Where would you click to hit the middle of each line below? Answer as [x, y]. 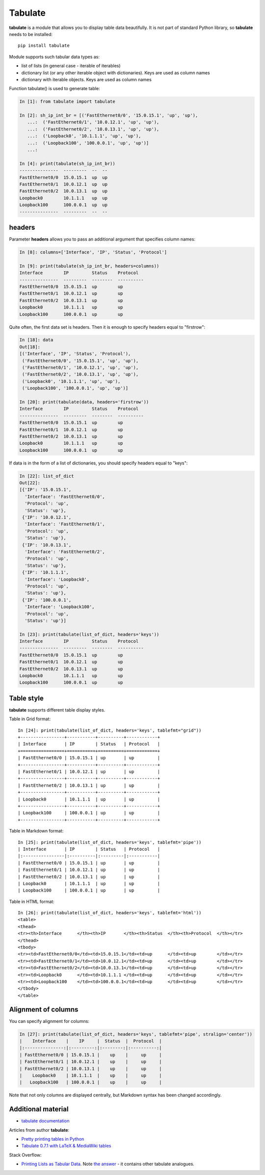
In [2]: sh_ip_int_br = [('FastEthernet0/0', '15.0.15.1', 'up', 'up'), [109, 115]
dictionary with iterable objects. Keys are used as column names [86, 79]
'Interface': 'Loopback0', [57, 579]
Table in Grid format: [30, 719]
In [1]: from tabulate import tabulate [67, 102]
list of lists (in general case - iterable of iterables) [71, 66]
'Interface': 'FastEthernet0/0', [65, 496]
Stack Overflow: [25, 1155]
